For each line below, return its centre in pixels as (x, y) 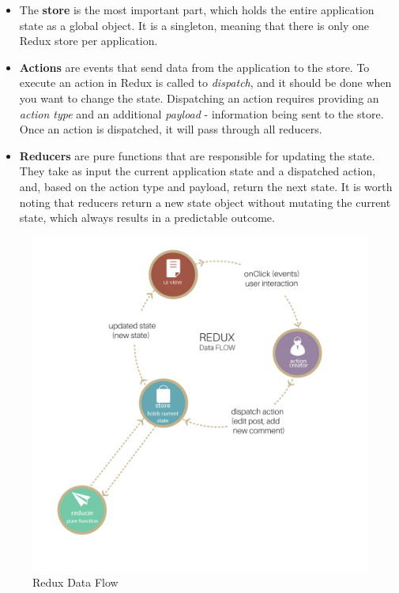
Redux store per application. (88, 41)
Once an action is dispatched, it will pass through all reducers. (171, 129)
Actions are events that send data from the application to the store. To (194, 67)
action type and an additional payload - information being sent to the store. (201, 113)
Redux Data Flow (75, 582)
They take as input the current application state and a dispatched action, (198, 171)
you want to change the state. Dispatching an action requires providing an (199, 98)
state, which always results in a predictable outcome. (147, 218)
